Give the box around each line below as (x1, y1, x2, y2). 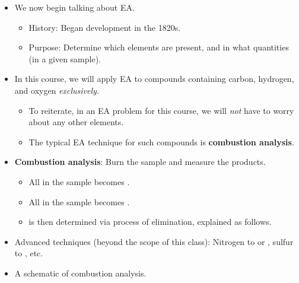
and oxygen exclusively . (14, 84, 99, 96)
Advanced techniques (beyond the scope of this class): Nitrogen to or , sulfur (14, 235, 294, 247)
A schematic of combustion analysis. (14, 266, 147, 279)
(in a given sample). (28, 52, 101, 65)
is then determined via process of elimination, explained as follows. (28, 215, 272, 228)
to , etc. (14, 247, 43, 259)
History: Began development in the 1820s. (28, 21, 181, 33)
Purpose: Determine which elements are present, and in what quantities (28, 41, 289, 53)
